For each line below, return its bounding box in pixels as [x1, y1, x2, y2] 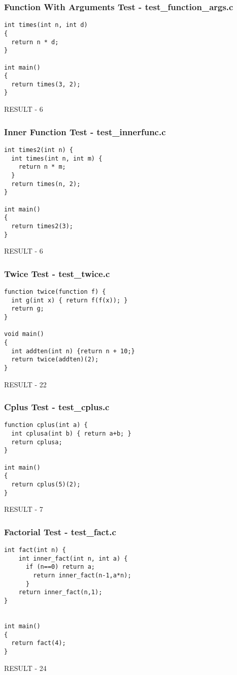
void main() [4, 330, 44, 338]
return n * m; [18, 163, 66, 171]
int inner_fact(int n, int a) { [18, 555, 128, 562]
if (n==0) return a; [25, 563, 95, 571]
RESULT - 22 [4, 379, 47, 389]
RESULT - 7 [4, 504, 43, 514]
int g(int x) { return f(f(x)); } [11, 296, 128, 304]
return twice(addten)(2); [11, 356, 99, 363]
